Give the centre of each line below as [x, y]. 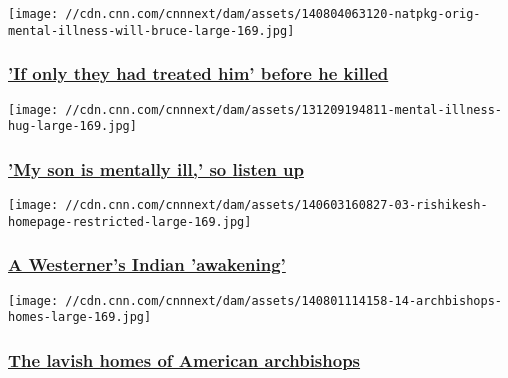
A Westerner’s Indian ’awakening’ [147, 264]
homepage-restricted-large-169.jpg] [130, 221]
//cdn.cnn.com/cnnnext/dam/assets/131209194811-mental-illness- [283, 109]
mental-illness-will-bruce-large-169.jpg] [151, 30]
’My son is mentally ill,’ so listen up [156, 168]
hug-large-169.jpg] [72, 126]
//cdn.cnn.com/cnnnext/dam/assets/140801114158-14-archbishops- [283, 300]
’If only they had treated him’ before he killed [198, 73]
